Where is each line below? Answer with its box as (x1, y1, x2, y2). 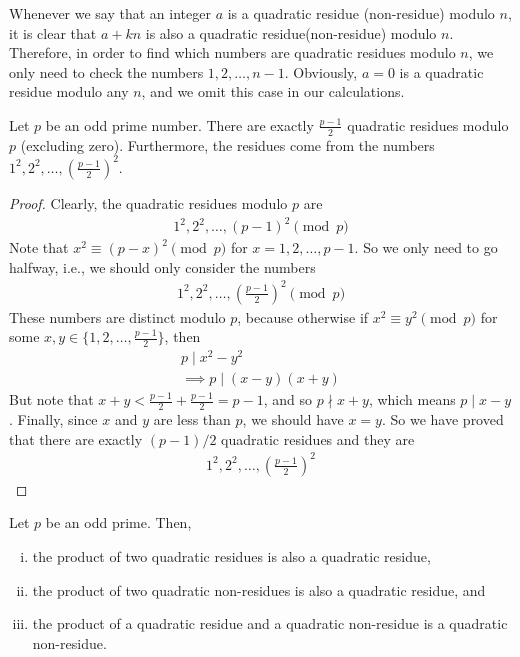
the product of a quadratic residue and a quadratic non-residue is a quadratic (32, 613, 508, 634)
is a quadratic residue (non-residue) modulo (227, 3, 495, 23)
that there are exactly (9, 428, 143, 449)
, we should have (242, 409, 344, 430)
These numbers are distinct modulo (9, 306, 226, 327)
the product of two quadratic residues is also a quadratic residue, (32, 546, 431, 567)
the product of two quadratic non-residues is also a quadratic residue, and (32, 579, 486, 600)
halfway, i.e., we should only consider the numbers (9, 256, 316, 277)
